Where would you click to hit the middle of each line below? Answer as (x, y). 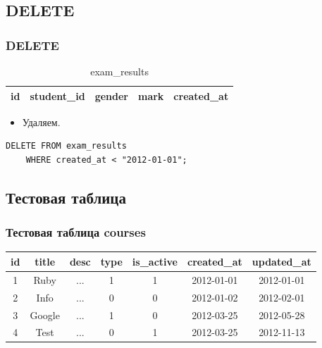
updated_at (281, 261)
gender (111, 95)
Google (45, 315)
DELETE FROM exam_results (66, 146)
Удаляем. (41, 122)
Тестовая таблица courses (76, 232)
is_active (155, 261)
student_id (57, 95)
